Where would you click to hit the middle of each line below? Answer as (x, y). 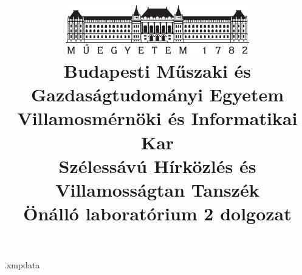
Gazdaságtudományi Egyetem (157, 94)
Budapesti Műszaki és (157, 70)
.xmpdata (22, 265)
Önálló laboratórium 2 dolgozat (157, 213)
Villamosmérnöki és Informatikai (157, 118)
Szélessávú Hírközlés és (157, 165)
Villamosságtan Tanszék (157, 189)
